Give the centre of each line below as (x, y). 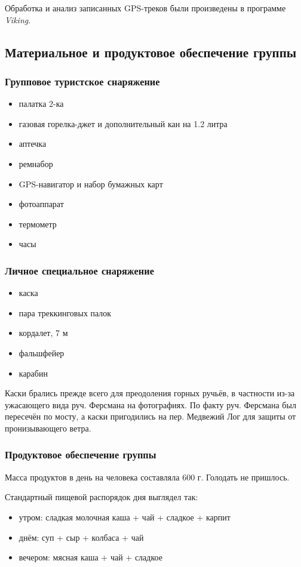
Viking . (18, 19)
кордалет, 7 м (43, 333)
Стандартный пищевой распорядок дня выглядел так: (102, 497)
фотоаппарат (41, 204)
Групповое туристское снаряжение (82, 81)
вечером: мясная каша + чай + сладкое (90, 557)
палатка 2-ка (41, 104)
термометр (38, 224)
